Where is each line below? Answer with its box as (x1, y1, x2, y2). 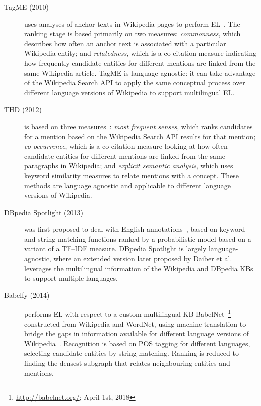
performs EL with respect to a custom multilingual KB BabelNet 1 (24, 307, 231, 319)
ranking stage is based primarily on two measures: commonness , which (24, 28, 241, 39)
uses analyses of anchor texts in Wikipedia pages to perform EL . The (24, 18, 240, 29)
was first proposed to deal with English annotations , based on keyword (24, 224, 245, 234)
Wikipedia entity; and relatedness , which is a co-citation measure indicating (24, 48, 256, 58)
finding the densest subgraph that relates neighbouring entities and (24, 358, 230, 368)
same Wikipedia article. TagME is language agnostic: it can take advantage (24, 67, 256, 78)
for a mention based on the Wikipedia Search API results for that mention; (24, 131, 256, 141)
